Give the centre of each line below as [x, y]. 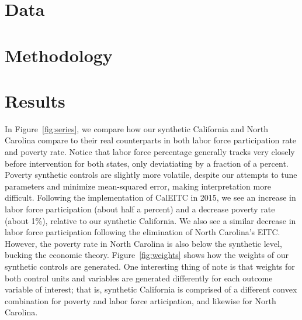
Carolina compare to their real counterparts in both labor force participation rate [151, 140]
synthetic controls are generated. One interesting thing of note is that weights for [150, 266]
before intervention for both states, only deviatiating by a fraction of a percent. [147, 163]
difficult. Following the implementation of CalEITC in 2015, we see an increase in [150, 197]
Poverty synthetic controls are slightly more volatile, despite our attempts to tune [151, 175]
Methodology [59, 55]
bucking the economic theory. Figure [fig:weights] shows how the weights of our [147, 255]
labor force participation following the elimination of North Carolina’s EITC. [143, 232]
